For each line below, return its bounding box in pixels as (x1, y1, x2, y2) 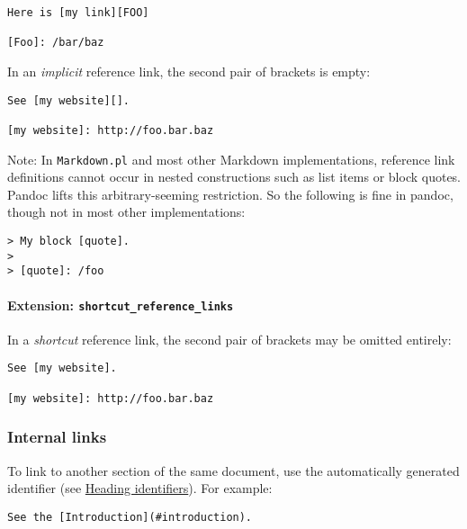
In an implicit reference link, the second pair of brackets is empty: (7, 61, 371, 80)
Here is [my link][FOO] (7, 6, 149, 19)
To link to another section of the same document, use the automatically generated (7, 461, 460, 480)
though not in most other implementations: (7, 202, 246, 221)
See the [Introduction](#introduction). (7, 510, 253, 524)
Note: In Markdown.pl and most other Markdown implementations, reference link (7, 149, 455, 168)
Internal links (7, 426, 107, 448)
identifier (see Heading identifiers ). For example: (7, 479, 273, 498)
